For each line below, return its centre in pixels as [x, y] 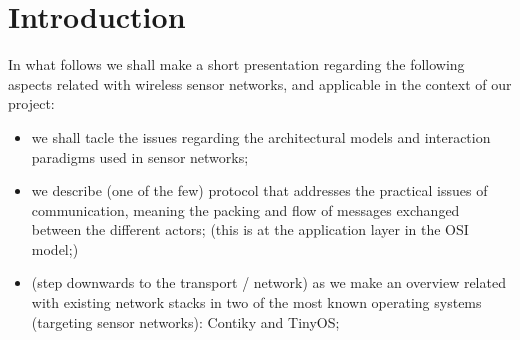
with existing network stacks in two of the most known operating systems [256, 302]
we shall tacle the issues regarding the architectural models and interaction [261, 136]
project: [31, 103]
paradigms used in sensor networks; [140, 156]
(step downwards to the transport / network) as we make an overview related [268, 282]
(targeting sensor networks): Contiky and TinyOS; [185, 321]
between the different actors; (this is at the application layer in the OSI [250, 229]
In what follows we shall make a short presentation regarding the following [236, 64]
